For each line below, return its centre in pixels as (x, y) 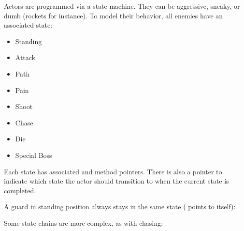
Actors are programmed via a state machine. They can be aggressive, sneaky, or (122, 6)
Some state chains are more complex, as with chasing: (83, 223)
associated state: (28, 25)
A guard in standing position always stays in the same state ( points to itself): (120, 207)
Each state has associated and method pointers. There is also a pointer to (113, 171)
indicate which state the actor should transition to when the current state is (116, 181)
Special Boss (34, 155)
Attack (25, 57)
